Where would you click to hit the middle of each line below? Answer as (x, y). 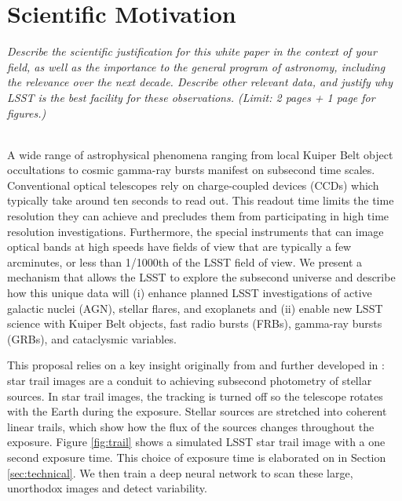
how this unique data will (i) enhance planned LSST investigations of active (190, 293)
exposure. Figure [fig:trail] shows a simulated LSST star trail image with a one (196, 442)
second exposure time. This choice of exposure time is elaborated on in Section (197, 457)
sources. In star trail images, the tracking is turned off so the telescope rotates (195, 396)
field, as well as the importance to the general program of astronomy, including (196, 66)
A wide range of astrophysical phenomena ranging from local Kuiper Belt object (200, 154)
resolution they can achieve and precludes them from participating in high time (198, 216)
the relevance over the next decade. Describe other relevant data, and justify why (200, 82)
